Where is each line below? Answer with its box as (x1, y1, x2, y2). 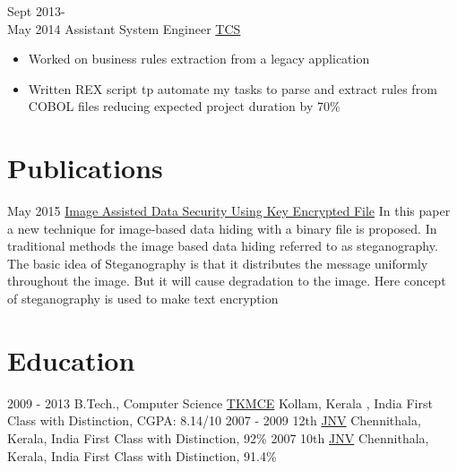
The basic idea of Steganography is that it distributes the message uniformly (7, 253, 428, 272)
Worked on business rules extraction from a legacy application (28, 49, 370, 68)
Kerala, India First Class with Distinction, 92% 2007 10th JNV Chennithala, (7, 428, 429, 447)
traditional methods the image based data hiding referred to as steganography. (7, 236, 438, 255)
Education (7, 341, 135, 378)
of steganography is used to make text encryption (7, 289, 279, 308)
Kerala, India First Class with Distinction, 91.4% (7, 446, 277, 465)
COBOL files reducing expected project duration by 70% (28, 97, 341, 116)
